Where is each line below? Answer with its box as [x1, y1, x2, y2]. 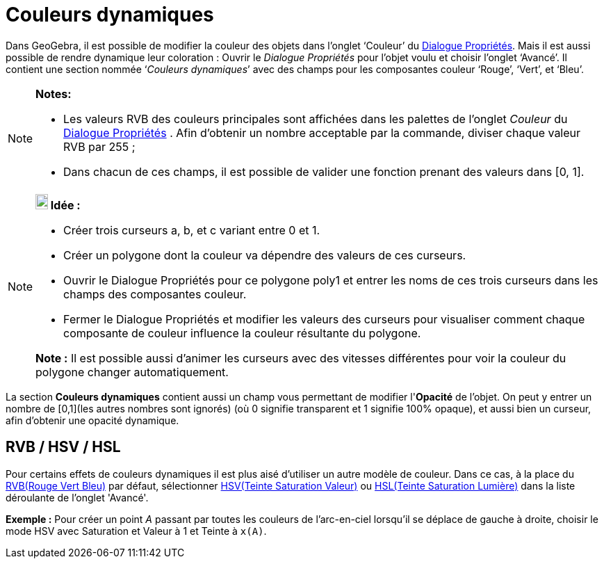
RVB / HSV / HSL [6, 438, 121, 456]
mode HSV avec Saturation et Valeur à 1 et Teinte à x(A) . [6, 524, 267, 537]
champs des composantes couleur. [63, 287, 247, 301]
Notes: [35, 86, 72, 101]
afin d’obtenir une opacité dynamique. [6, 414, 179, 426]
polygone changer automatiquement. [35, 364, 229, 379]
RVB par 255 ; [63, 139, 136, 154]
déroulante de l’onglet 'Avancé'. [6, 491, 149, 503]
